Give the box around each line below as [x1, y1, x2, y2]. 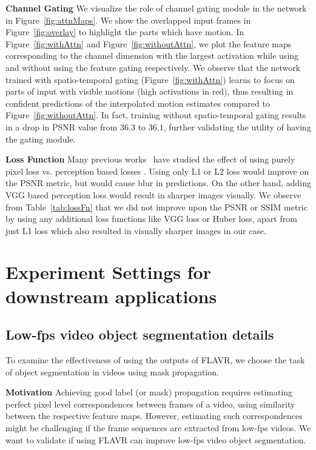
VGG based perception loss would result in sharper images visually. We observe [5, 188, 301, 201]
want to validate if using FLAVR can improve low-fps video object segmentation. [5, 433, 306, 446]
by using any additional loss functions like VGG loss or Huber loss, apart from [5, 212, 297, 225]
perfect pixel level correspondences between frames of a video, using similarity [5, 397, 295, 410]
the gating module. [5, 132, 76, 145]
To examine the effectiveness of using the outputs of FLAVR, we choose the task [5, 354, 305, 366]
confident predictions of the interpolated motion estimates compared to [5, 96, 270, 109]
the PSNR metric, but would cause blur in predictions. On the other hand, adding [5, 176, 311, 189]
